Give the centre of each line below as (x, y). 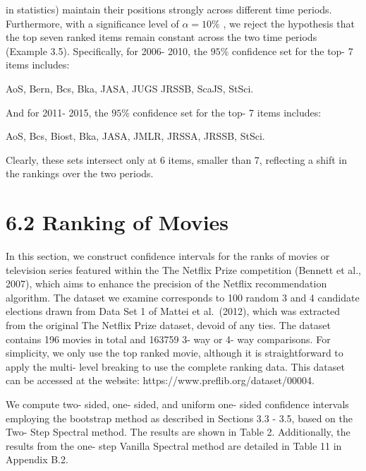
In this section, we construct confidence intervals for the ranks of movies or (168, 256)
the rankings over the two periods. (80, 173)
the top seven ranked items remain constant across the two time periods (161, 37)
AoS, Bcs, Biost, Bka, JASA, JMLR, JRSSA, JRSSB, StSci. (135, 136)
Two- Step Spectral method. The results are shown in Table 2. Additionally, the (178, 432)
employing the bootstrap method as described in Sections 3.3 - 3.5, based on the (179, 418)
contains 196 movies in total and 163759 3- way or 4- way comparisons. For (168, 339)
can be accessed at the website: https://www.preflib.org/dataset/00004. (160, 380)
